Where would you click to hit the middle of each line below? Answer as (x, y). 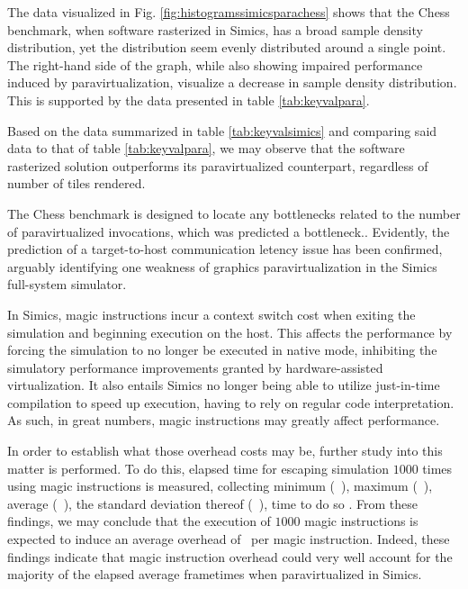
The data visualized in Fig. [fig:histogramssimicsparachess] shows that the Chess (229, 12)
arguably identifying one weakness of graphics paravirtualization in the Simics (222, 266)
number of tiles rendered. (76, 183)
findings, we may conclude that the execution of (139, 521)
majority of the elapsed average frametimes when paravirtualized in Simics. (215, 574)
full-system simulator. (67, 284)
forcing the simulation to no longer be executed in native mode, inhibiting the (222, 350)
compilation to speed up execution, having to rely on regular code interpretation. (231, 402)
